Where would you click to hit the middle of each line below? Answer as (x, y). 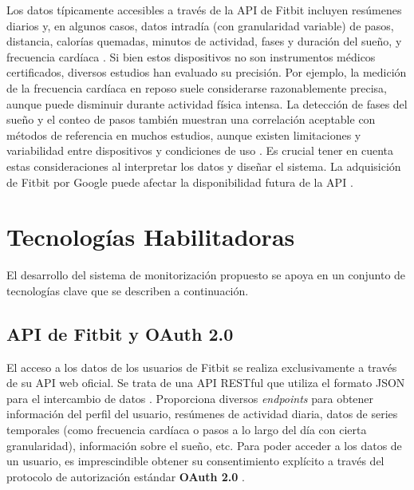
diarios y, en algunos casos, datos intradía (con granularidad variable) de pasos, (200, 25)
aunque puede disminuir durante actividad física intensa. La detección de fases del (207, 103)
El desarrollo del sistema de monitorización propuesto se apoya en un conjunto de (206, 275)
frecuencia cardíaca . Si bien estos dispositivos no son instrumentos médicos (191, 56)
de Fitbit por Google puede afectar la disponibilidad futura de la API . (180, 182)
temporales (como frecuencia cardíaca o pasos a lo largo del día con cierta (187, 430)
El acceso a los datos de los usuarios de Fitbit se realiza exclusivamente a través (202, 367)
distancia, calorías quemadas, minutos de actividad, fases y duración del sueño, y (204, 41)
